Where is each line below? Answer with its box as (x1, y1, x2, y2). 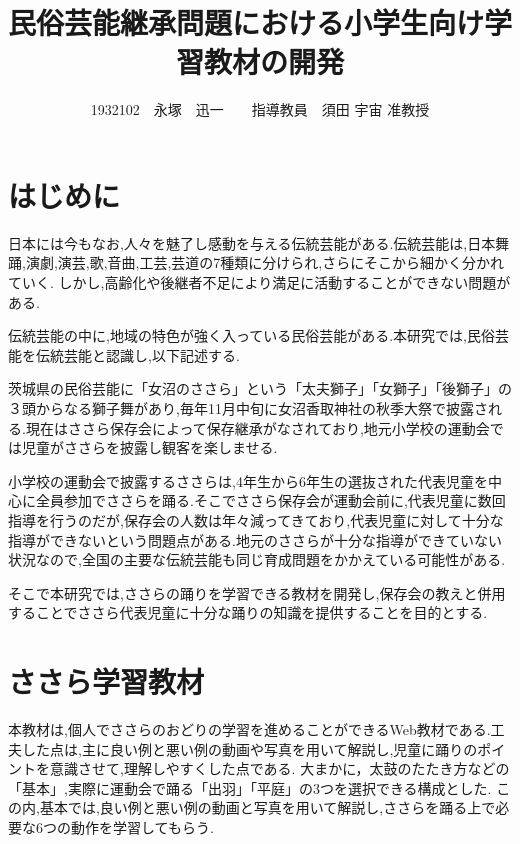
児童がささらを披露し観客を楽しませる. (21, 437, 278, 458)
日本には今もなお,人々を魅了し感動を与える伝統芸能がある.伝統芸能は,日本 (8, 232, 496, 253)
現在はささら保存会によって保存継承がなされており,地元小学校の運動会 (25, 417, 490, 438)
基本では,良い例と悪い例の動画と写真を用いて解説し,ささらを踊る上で (39, 797, 496, 818)
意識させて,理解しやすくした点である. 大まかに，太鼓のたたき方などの (49, 758, 510, 779)
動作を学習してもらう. (70, 817, 214, 838)
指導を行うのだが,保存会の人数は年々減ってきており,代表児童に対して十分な (8, 509, 504, 530)
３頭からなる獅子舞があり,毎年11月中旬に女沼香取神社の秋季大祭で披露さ (8, 398, 488, 418)
